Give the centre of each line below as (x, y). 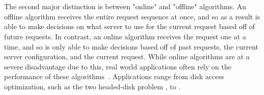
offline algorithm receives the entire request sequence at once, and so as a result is (132, 16)
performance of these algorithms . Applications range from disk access (114, 76)
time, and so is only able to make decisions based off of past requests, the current (131, 46)
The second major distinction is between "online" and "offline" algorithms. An (125, 6)
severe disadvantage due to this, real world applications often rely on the (118, 66)
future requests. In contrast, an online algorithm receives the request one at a (125, 36)
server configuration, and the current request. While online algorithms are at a (127, 56)
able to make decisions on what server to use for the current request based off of (130, 26)
